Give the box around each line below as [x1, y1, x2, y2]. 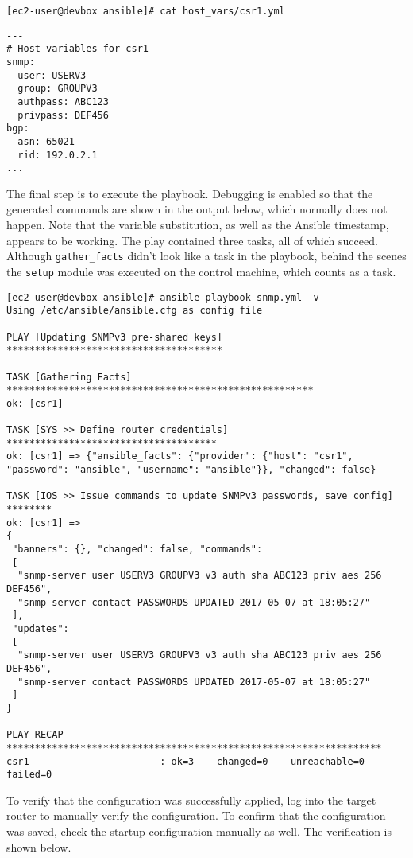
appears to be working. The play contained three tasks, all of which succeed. [6, 232, 378, 248]
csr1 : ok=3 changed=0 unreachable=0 [6, 755, 365, 767]
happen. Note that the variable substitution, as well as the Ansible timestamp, [6, 216, 389, 233]
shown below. [6, 838, 71, 855]
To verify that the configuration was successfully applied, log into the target [6, 791, 376, 808]
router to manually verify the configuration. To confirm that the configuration [6, 807, 386, 824]
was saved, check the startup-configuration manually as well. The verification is [6, 823, 392, 840]
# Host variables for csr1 [6, 43, 149, 55]
